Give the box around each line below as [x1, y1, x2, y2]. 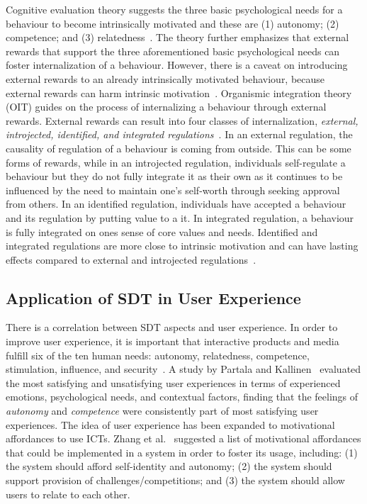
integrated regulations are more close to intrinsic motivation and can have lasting [6, 238, 358, 253]
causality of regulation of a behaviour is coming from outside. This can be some [6, 140, 351, 155]
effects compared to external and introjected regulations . [6, 252, 256, 267]
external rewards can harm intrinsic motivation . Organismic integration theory [6, 85, 352, 100]
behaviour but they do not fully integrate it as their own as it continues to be [6, 169, 343, 184]
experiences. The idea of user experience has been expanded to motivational [6, 417, 335, 432]
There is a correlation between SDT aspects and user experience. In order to [6, 320, 338, 335]
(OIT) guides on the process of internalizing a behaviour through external [6, 99, 327, 114]
